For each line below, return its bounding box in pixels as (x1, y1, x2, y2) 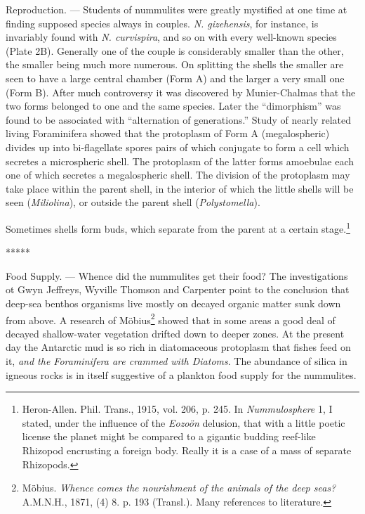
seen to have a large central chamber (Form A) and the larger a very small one (6, 70, 345, 85)
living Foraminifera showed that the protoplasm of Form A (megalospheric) (6, 126, 330, 141)
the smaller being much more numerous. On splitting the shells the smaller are (6, 57, 344, 72)
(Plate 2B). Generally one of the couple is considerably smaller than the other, (6, 43, 344, 58)
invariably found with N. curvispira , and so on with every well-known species (6, 30, 337, 44)
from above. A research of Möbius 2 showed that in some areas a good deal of (6, 310, 336, 327)
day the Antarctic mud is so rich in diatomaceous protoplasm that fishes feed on (6, 340, 351, 354)
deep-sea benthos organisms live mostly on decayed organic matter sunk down (6, 295, 341, 310)
